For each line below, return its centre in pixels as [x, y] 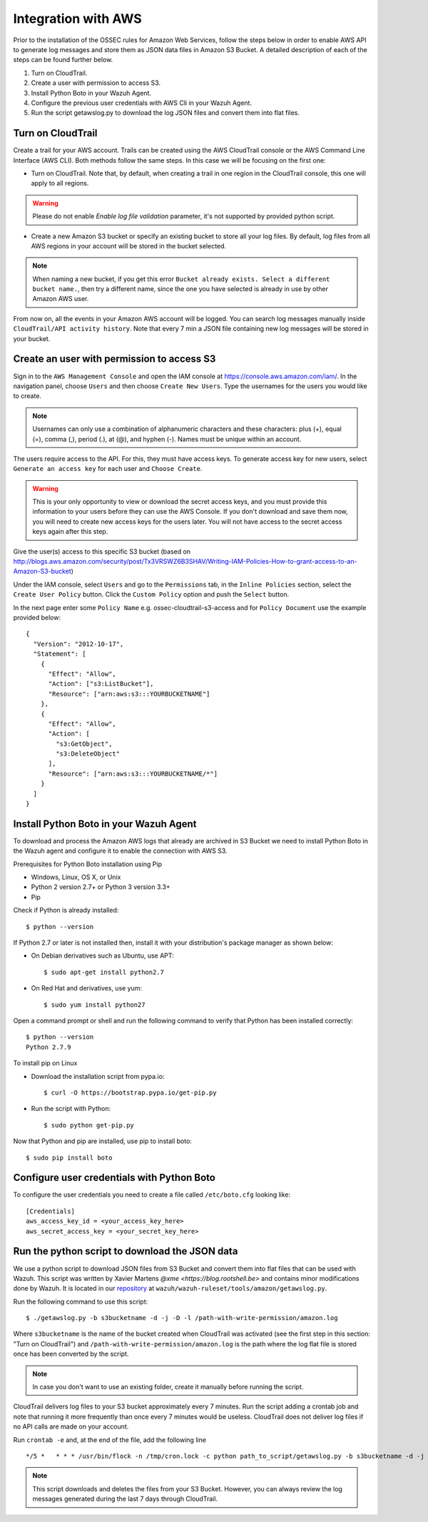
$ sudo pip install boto [69, 1157]
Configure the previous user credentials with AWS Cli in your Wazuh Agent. [142, 103]
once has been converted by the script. [71, 1354]
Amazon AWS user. [61, 299]
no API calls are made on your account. [71, 1426]
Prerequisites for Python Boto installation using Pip [88, 864]
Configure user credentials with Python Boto [114, 1178]
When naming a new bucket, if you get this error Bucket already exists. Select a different [181, 279]
